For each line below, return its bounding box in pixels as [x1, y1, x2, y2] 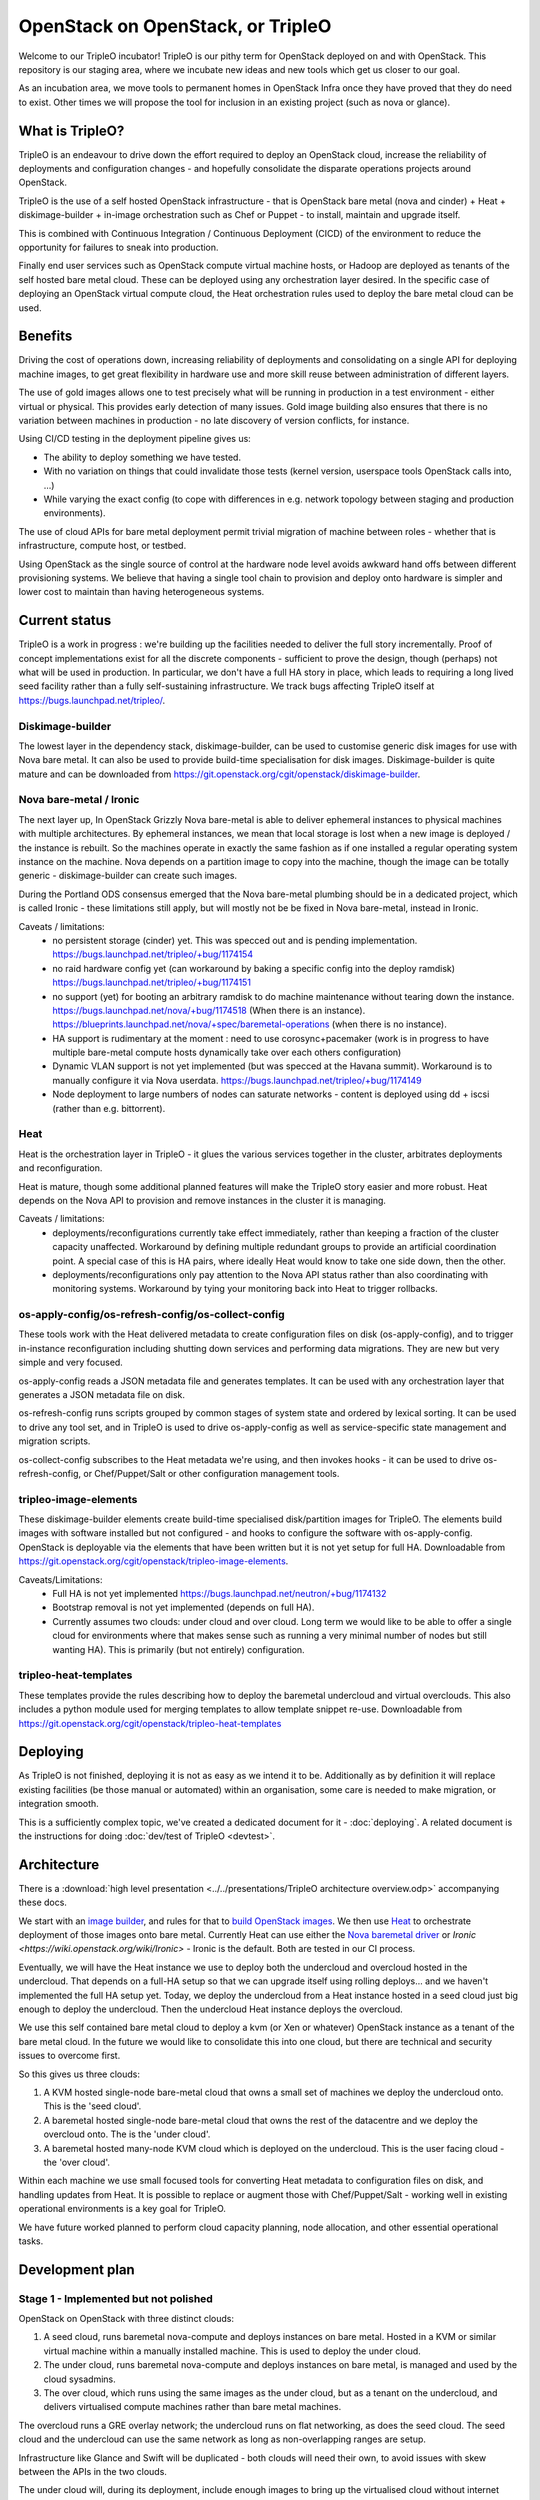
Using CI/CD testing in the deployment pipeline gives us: [18, 433, 252, 445]
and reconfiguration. [18, 1162, 103, 1174]
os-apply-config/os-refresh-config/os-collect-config [18, 1308, 285, 1322]
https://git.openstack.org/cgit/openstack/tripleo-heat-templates [18, 1717, 282, 1729]
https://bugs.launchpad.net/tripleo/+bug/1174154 [52, 948, 254, 960]
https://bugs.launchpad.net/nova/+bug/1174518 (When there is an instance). [52, 1004, 366, 1016]
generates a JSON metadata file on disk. [18, 1389, 185, 1400]
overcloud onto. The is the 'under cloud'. [43, 2128, 211, 2140]
